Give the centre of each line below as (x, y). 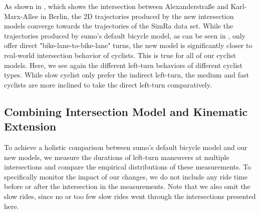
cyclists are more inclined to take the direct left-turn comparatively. (108, 84)
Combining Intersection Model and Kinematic (126, 111)
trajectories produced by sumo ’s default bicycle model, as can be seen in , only (125, 35)
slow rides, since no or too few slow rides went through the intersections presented (130, 196)
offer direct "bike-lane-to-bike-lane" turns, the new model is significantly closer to (128, 45)
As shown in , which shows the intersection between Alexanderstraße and (116, 6)
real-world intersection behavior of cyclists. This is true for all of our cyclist (120, 55)
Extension (30, 126)
